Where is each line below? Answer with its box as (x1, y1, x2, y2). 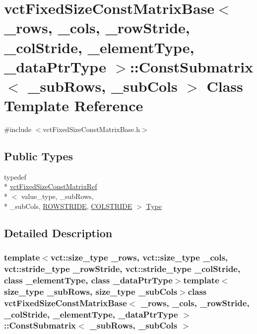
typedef (4, 171, 27, 182)
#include (4, 124, 32, 134)
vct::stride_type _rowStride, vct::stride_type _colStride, (4, 262, 241, 274)
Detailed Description (4, 225, 113, 240)
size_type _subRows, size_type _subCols (4, 285, 178, 297)
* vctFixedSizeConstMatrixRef (4, 181, 97, 192)
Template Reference (4, 95, 143, 116)
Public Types (4, 148, 73, 164)
